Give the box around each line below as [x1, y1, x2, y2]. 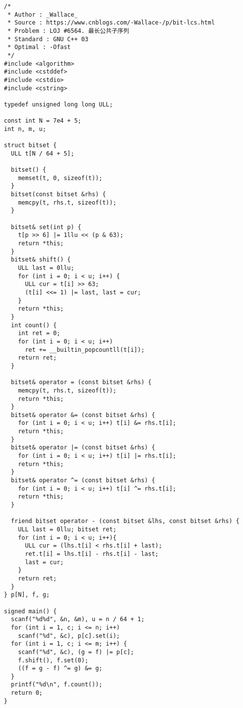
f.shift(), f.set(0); [18, 656, 88, 664]
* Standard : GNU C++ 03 [7, 35, 88, 43]
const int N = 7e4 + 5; [4, 117, 81, 125]
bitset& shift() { [11, 256, 71, 263]
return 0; [11, 689, 43, 697]
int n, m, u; [4, 125, 46, 132]
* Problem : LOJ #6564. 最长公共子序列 [7, 27, 130, 34]
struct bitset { [4, 142, 57, 149]
